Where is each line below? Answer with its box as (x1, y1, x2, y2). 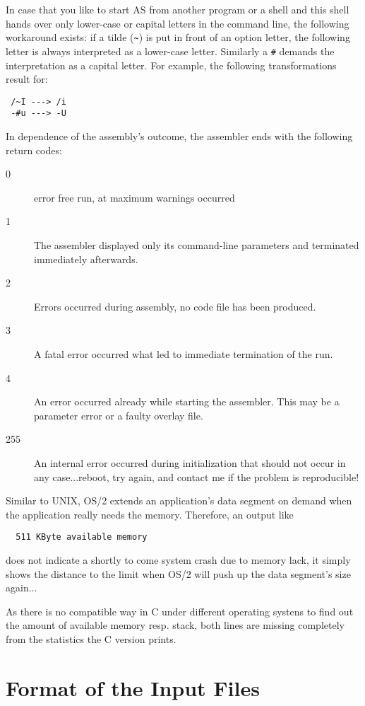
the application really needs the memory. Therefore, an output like (6, 507, 294, 521)
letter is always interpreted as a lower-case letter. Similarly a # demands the (6, 43, 335, 58)
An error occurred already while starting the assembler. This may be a (34, 394, 340, 409)
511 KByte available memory (16, 532, 148, 543)
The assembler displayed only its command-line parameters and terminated (34, 237, 359, 252)
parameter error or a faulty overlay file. (34, 407, 203, 422)
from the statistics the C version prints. (6, 631, 176, 646)
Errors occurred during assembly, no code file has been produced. (34, 299, 316, 313)
